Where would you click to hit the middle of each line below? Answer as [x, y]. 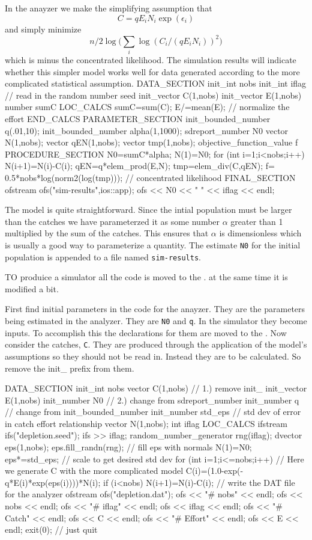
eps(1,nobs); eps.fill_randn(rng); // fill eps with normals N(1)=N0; [128, 447]
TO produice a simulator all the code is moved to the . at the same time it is [146, 277]
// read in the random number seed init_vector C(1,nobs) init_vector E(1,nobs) [153, 95]
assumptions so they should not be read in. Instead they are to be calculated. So [153, 356]
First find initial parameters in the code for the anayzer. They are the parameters [155, 309]
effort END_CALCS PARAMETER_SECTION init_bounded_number [138, 118]
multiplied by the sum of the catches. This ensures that [107, 233]
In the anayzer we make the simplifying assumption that [109, 8]
